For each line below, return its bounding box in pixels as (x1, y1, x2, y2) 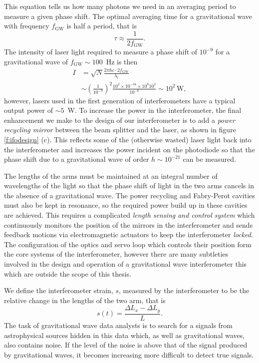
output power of (4, 105, 53, 115)
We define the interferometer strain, (4, 285, 113, 296)
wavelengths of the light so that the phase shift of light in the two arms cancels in (4, 180, 254, 191)
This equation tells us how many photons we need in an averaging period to (4, 1, 236, 11)
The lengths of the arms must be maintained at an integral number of (4, 170, 218, 181)
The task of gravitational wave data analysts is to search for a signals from (4, 320, 233, 330)
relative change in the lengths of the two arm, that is (4, 295, 166, 305)
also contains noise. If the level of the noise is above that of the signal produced (4, 340, 248, 350)
